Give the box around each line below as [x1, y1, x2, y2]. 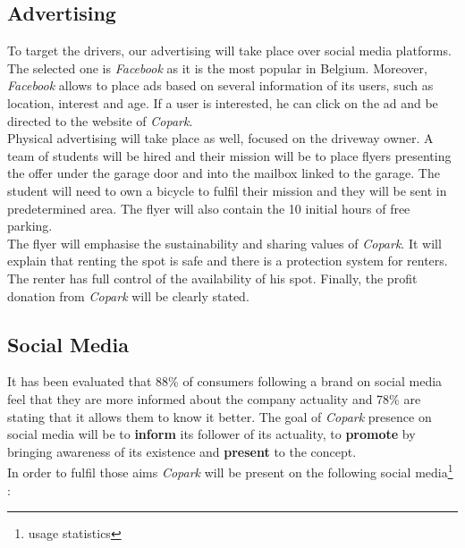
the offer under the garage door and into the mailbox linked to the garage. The [7, 164, 440, 182]
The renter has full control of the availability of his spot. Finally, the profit [7, 268, 418, 287]
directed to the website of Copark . [7, 111, 193, 130]
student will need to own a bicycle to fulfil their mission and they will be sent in [7, 181, 447, 199]
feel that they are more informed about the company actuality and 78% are [7, 389, 421, 408]
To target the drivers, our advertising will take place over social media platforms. [7, 41, 452, 60]
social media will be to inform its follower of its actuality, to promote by [7, 425, 416, 443]
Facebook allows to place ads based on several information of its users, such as [7, 76, 434, 95]
